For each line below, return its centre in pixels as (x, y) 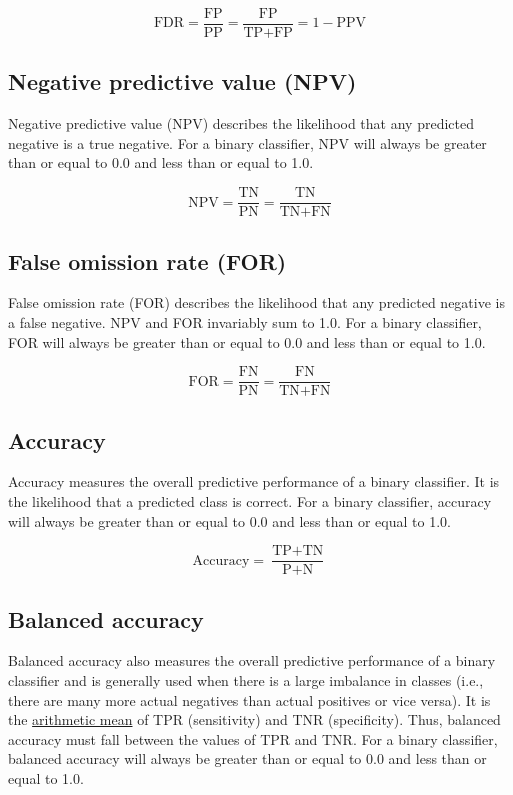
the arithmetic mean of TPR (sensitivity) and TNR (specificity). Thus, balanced (254, 719)
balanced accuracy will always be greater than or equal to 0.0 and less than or (247, 758)
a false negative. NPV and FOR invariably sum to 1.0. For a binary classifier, (245, 321)
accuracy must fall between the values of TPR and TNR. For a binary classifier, (253, 738)
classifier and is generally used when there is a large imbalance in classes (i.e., (246, 680)
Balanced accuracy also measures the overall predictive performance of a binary (252, 660)
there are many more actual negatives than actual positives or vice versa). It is (249, 699)
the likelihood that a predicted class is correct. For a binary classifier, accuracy (250, 500)
